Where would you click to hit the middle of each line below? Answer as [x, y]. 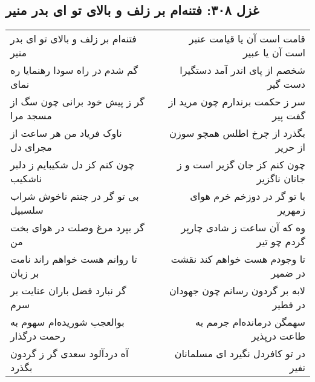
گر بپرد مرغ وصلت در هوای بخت [77, 228]
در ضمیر [288, 273]
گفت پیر [289, 116]
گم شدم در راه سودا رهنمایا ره [74, 70]
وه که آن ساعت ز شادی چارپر [243, 228]
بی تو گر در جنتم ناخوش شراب [75, 196]
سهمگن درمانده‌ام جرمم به [250, 322]
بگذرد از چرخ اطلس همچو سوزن [237, 133]
